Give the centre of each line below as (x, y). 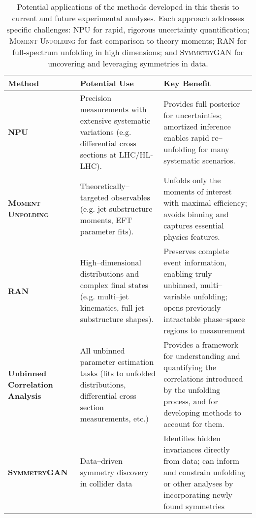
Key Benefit (187, 83)
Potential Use (107, 83)
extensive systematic (115, 120)
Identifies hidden (192, 438)
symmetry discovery (114, 472)
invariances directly (197, 449)
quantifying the (190, 367)
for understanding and (202, 356)
